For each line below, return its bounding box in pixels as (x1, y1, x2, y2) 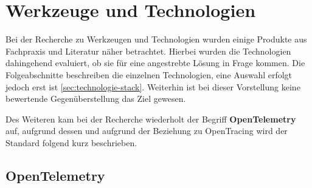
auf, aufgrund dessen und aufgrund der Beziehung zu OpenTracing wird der (5, 124, 288, 137)
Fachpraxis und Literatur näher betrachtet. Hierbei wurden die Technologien (5, 44, 291, 57)
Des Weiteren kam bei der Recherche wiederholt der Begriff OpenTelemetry (5, 112, 296, 125)
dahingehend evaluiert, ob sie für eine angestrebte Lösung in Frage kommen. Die (5, 56, 305, 69)
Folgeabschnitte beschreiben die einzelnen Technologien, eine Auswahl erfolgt (5, 68, 293, 81)
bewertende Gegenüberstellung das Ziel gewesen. (5, 92, 186, 105)
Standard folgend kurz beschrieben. (5, 136, 137, 149)
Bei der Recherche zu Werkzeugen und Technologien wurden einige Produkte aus (5, 33, 307, 45)
